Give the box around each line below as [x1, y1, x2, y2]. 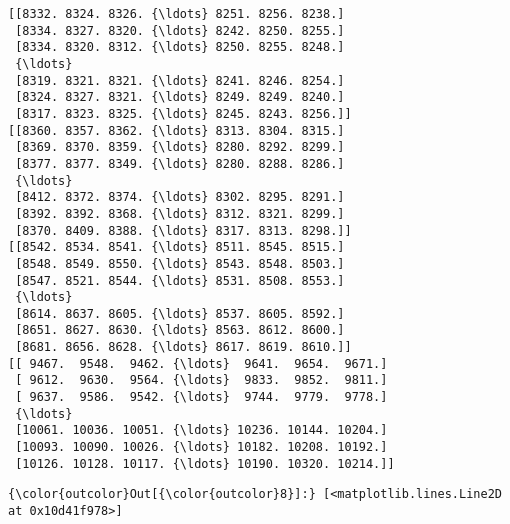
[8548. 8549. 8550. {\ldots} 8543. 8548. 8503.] [15, 256, 345, 271]
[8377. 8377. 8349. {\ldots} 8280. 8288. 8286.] [15, 156, 345, 171]
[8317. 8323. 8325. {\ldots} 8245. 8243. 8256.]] [15, 106, 352, 121]
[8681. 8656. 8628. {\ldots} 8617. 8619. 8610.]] [15, 340, 352, 355]
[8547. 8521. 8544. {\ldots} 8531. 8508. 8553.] [15, 273, 345, 288]
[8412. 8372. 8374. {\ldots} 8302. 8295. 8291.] [15, 190, 345, 205]
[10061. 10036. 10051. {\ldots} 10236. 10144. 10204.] [15, 423, 388, 438]
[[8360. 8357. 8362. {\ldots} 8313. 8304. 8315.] [8, 123, 345, 138]
